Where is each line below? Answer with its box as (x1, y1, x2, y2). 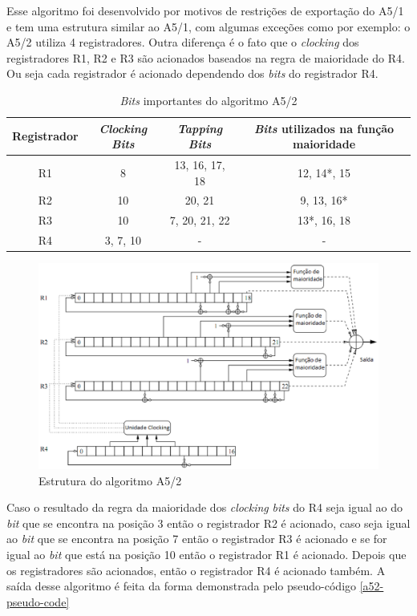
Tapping (176, 120, 223, 136)
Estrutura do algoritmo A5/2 (38, 472, 182, 488)
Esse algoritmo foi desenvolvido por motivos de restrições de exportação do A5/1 (6, 2, 404, 18)
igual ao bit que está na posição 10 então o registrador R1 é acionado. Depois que (6, 545, 407, 562)
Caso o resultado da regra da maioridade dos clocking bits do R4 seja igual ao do (6, 499, 403, 516)
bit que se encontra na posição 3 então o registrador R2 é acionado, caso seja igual (6, 514, 411, 531)
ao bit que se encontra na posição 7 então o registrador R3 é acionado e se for (6, 530, 387, 547)
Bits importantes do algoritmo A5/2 (119, 91, 298, 108)
